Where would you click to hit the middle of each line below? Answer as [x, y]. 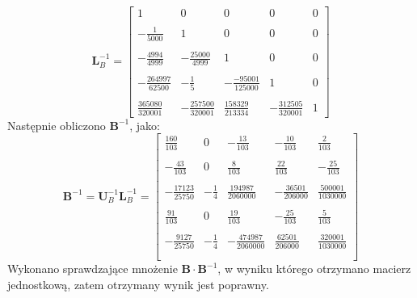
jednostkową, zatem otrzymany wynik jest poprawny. [138, 284]
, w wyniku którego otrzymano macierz [314, 269]
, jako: [145, 125]
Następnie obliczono [57, 125]
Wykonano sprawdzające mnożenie [93, 269]
